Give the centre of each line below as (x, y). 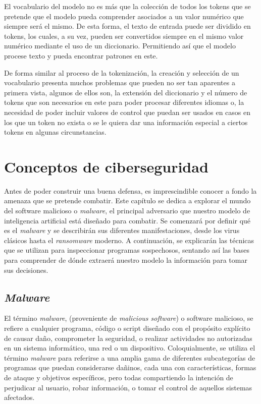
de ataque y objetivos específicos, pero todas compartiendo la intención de (119, 377)
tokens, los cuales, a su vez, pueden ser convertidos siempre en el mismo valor (124, 36)
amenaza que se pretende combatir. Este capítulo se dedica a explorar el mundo (127, 200)
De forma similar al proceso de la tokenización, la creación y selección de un (122, 72)
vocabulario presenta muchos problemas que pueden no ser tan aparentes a (120, 82)
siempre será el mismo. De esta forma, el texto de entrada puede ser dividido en (127, 26)
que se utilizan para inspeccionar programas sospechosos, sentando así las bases (127, 250)
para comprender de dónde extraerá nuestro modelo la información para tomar (126, 260)
